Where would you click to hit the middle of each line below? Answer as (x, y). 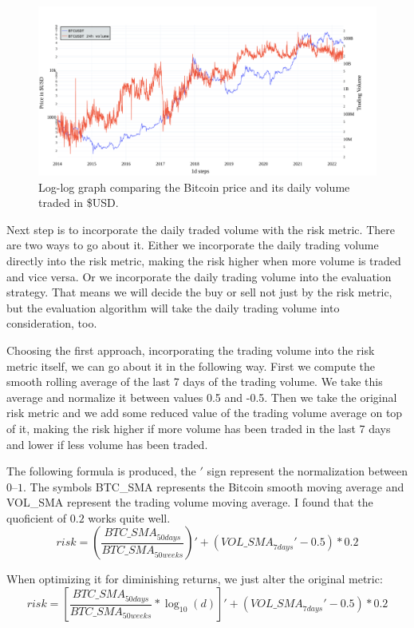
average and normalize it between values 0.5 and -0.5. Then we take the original (202, 397)
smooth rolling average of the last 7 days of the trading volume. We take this (195, 382)
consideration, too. (52, 323)
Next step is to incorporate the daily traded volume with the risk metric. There (201, 229)
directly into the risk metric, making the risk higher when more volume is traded (204, 260)
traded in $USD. (79, 203)
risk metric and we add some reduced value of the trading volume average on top (205, 413)
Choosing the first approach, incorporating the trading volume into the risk (191, 350)
